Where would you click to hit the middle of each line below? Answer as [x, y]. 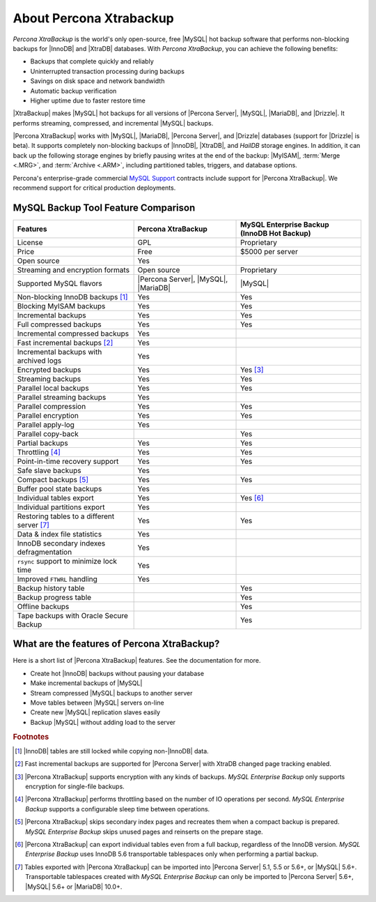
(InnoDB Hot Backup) [276, 233]
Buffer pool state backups [60, 488]
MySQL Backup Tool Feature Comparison [104, 208]
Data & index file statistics [60, 534]
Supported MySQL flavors [60, 283]
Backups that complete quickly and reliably [92, 61]
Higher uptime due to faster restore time [88, 100]
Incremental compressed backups [73, 333]
